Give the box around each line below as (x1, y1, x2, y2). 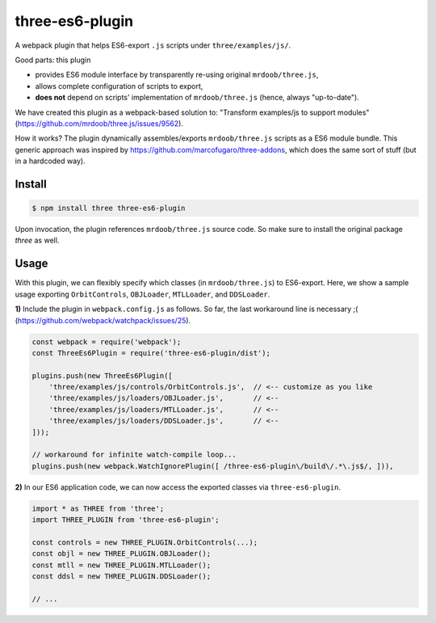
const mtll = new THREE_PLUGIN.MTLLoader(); (31, 560, 212, 570)
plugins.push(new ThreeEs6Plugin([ (31, 371, 173, 380)
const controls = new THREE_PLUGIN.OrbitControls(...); (31, 537, 258, 547)
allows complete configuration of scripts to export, (35, 81, 203, 91)
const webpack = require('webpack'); (31, 337, 182, 347)
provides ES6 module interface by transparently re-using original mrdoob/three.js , (35, 69, 319, 80)
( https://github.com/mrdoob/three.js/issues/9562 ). (15, 118, 183, 128)
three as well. (15, 235, 60, 246)
